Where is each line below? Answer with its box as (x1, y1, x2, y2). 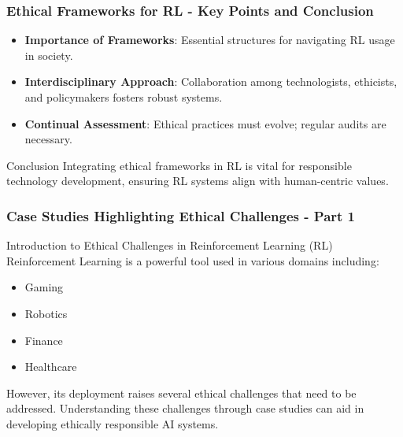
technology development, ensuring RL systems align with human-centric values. (6, 172, 389, 189)
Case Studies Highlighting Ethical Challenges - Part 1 (6, 206, 356, 225)
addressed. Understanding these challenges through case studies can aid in (6, 400, 364, 417)
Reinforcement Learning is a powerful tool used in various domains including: (6, 252, 379, 268)
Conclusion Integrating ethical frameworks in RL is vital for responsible (6, 157, 352, 173)
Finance (24, 331, 63, 348)
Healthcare (24, 358, 77, 375)
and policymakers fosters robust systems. (24, 89, 223, 105)
